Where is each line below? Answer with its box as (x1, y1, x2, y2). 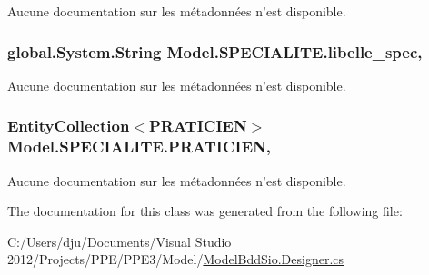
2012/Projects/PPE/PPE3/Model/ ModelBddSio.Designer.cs (7, 250, 344, 269)
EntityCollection (7, 114, 130, 137)
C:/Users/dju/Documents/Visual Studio (7, 231, 232, 250)
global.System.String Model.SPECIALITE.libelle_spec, (7, 40, 423, 63)
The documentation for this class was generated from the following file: (7, 201, 403, 221)
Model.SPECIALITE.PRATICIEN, (7, 135, 271, 158)
